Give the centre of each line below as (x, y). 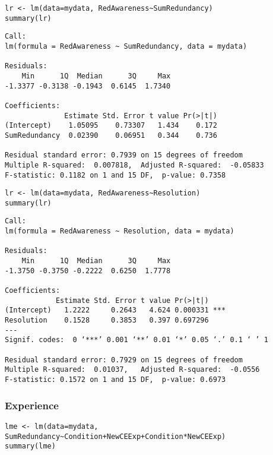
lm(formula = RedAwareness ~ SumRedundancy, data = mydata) (126, 46)
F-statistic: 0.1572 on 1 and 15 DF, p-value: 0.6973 (115, 379)
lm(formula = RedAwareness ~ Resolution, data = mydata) (120, 231)
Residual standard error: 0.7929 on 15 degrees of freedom (124, 360)
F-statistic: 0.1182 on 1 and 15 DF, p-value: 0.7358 (115, 175)
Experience (32, 405)
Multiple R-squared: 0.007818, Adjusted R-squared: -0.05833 (134, 165)
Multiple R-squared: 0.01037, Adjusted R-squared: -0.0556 (132, 370)
